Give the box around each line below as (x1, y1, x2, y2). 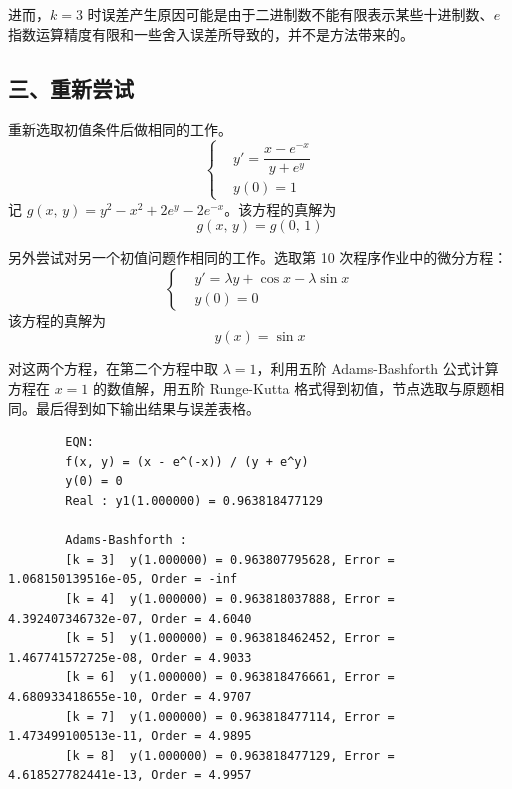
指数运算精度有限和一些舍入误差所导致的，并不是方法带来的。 (8, 23, 414, 44)
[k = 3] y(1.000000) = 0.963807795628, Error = (65, 552, 395, 567)
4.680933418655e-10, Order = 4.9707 (8, 689, 252, 704)
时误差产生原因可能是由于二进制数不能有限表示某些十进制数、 (87, 4, 494, 24)
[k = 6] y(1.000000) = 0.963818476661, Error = (65, 670, 395, 685)
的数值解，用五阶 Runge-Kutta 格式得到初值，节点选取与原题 (93, 378, 491, 399)
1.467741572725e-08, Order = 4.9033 (8, 650, 252, 665)
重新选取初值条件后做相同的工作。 (8, 119, 232, 140)
